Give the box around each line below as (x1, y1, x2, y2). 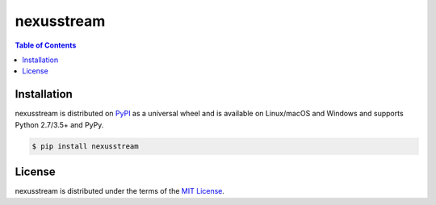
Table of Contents (15, 40, 77, 50)
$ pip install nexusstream (31, 141, 139, 151)
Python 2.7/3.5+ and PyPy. (15, 119, 104, 129)
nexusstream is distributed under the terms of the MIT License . (15, 186, 225, 196)
